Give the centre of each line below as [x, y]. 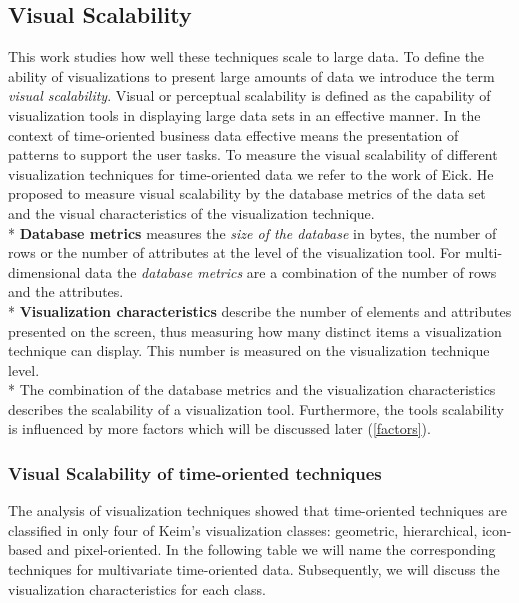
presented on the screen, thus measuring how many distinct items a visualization [255, 330]
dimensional [44, 271]
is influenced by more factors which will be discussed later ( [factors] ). [219, 428]
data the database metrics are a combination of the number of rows [291, 271]
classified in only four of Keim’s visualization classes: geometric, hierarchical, [243, 529]
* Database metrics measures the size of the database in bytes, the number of [252, 232]
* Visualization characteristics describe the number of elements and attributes [260, 310]
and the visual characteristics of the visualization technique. [191, 212]
